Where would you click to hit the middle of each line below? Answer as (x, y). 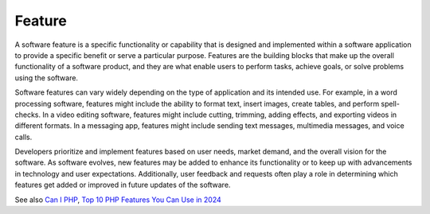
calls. (23, 137)
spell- (390, 103)
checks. (28, 115)
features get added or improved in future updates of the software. (123, 185)
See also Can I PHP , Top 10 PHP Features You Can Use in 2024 (118, 200)
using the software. (47, 78)
